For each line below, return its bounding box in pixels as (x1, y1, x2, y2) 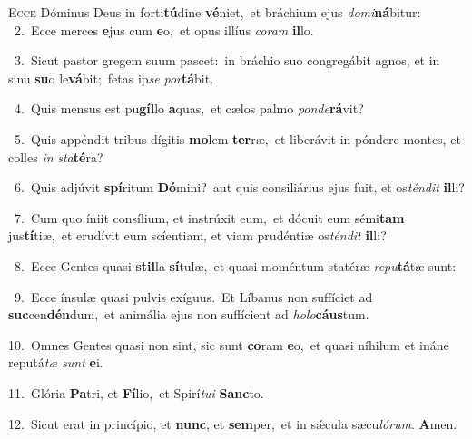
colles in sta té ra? (8, 147, 103, 166)
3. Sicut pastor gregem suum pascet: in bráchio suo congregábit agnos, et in (14, 51, 440, 70)
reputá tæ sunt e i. (8, 353, 103, 372)
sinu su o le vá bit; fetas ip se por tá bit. (8, 68, 214, 87)
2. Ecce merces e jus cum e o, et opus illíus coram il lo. (14, 20, 314, 39)
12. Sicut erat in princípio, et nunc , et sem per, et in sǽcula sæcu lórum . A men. (8, 414, 457, 433)
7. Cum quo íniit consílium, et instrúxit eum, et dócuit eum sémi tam (14, 208, 405, 227)
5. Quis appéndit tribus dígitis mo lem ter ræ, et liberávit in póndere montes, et (14, 129, 461, 148)
